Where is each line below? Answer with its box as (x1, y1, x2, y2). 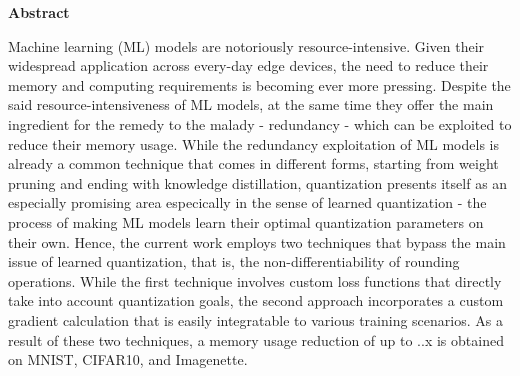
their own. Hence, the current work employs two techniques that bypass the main (8, 231, 506, 252)
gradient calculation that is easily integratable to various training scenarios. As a (8, 309, 503, 330)
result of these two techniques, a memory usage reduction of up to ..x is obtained (8, 329, 504, 350)
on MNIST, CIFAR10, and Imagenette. (8, 349, 248, 370)
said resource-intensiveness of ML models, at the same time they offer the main (8, 94, 494, 115)
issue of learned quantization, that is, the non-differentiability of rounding (8, 251, 460, 272)
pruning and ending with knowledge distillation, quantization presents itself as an (8, 172, 508, 193)
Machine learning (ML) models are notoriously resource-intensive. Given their (8, 35, 485, 56)
